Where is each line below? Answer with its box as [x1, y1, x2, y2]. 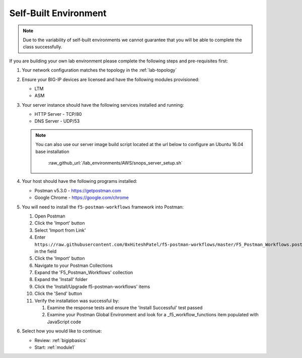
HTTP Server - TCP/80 [34, 111, 82, 117]
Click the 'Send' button [34, 291, 83, 297]
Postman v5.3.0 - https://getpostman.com [34, 187, 122, 193]
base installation [35, 149, 69, 155]
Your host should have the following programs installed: [22, 178, 137, 184]
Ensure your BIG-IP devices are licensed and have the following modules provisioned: [22, 76, 200, 83]
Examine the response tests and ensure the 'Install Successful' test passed [47, 305, 203, 311]
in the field [34, 248, 57, 254]
